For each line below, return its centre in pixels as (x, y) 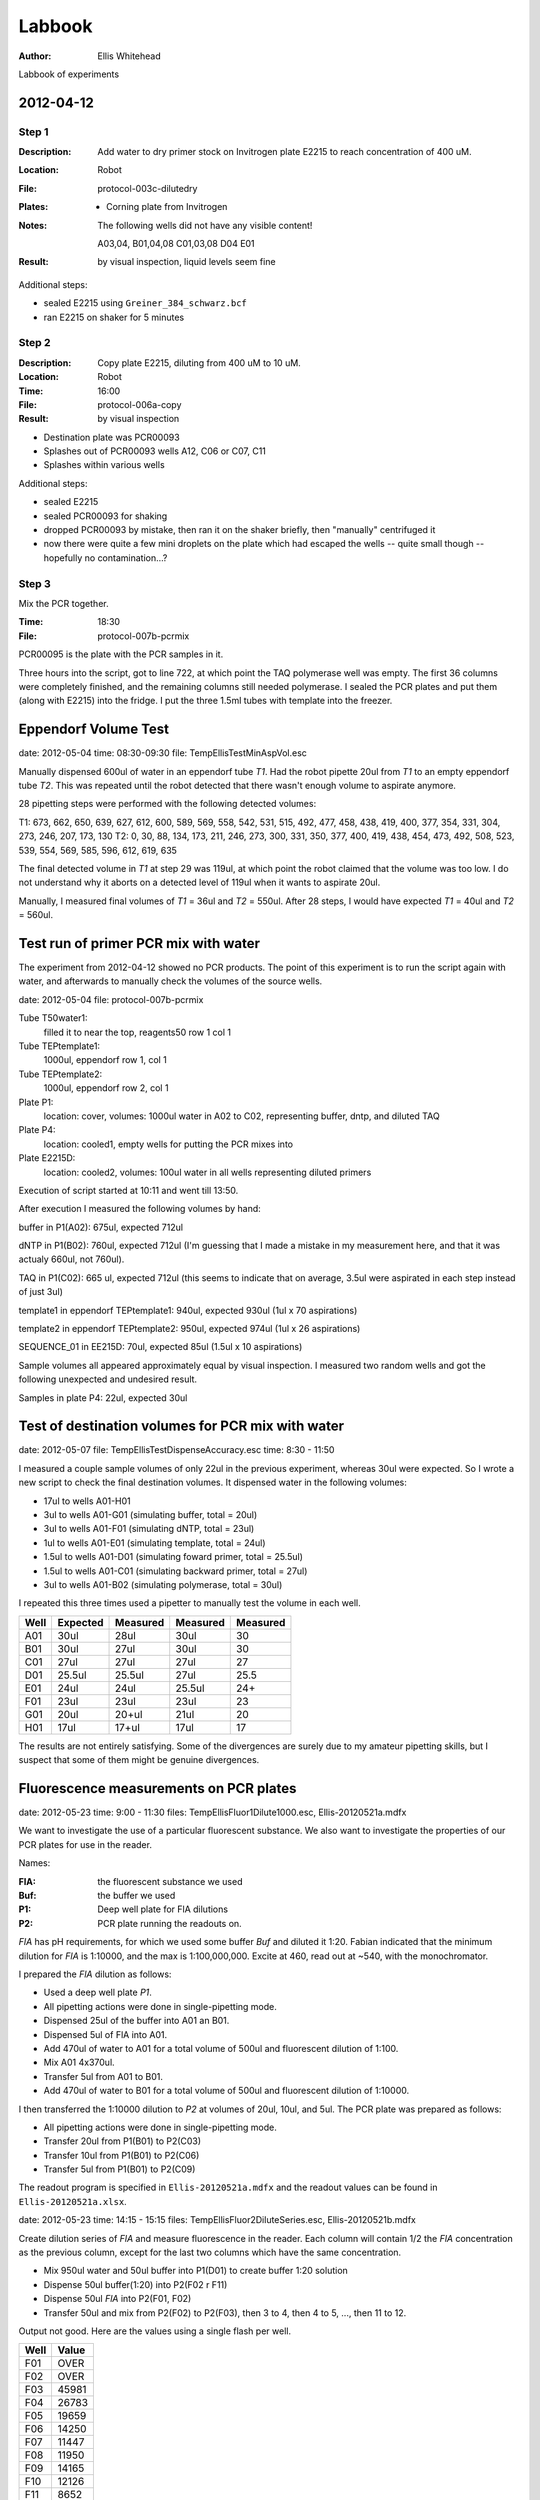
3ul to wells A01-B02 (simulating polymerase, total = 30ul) (163, 1584)
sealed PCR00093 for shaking (105, 516)
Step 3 (35, 583)
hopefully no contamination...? (105, 557)
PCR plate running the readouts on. (169, 1923)
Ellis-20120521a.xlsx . (72, 2201)
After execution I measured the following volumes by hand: (140, 1209)
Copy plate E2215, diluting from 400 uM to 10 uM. (199, 362)
